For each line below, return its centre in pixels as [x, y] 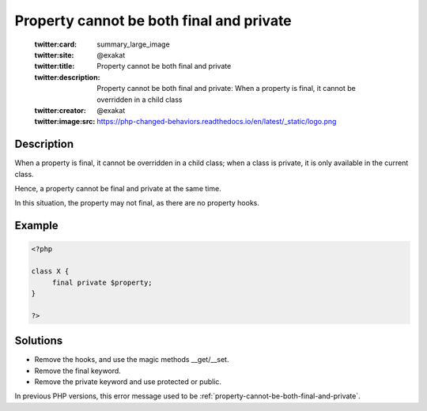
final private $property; [102, 282]
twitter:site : [54, 55]
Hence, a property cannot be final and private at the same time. [118, 188]
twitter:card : [56, 44]
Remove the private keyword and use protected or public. [128, 381]
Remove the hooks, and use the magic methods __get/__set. [132, 360]
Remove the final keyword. [78, 371]
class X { [50, 271]
